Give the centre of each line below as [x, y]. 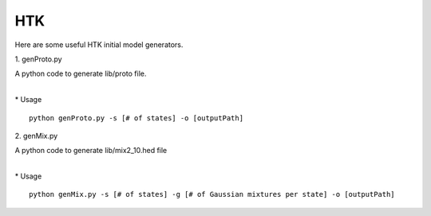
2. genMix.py [36, 135]
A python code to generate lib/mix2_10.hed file [91, 151]
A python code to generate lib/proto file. [81, 74]
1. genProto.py [39, 59]
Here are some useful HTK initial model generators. [99, 45]
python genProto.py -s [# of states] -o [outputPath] [136, 118]
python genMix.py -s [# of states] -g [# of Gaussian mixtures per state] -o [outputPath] [212, 194]
